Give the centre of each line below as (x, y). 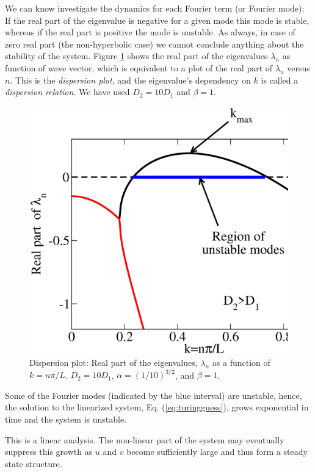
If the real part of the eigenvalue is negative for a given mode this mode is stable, (157, 20)
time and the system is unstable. (66, 419)
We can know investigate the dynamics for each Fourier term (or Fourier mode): (155, 8)
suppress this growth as (49, 452)
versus (299, 67)
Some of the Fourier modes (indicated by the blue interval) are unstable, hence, (154, 395)
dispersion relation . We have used (67, 92)
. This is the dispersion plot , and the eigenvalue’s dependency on (130, 80)
